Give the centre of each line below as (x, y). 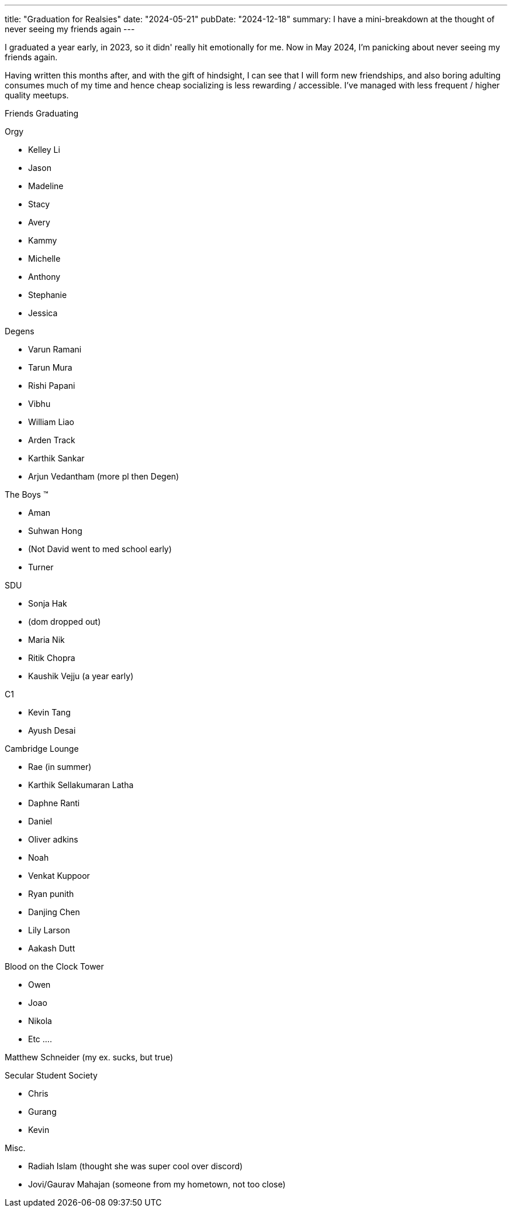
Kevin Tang (49, 712)
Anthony (44, 277)
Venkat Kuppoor (59, 876)
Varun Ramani (55, 349)
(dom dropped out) (65, 622)
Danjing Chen (54, 912)
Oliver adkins (53, 839)
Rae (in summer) (60, 767)
